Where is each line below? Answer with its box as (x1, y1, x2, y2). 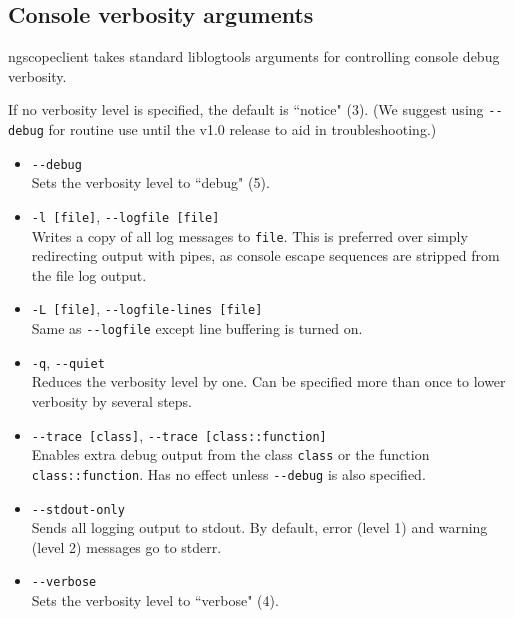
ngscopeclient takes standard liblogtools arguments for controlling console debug (8, 46, 500, 67)
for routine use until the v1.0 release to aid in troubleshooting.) (48, 119, 437, 140)
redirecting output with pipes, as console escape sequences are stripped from (31, 245, 500, 266)
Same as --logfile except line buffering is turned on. (31, 318, 363, 339)
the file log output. (31, 264, 147, 285)
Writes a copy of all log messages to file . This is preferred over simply (31, 225, 468, 246)
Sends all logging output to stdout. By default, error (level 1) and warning (31, 517, 488, 538)
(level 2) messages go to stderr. (31, 536, 222, 557)
